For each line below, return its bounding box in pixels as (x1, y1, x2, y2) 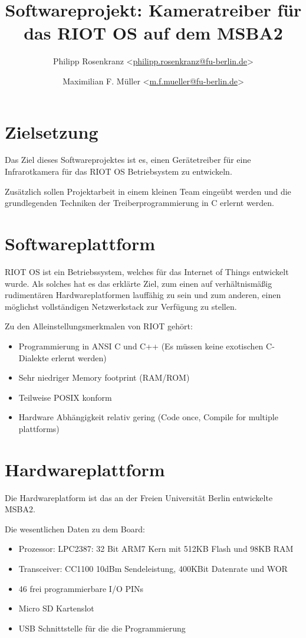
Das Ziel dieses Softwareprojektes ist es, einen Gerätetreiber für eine (5, 153, 251, 166)
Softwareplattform (5, 231, 156, 255)
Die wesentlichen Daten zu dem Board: (5, 522, 145, 535)
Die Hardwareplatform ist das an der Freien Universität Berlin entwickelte (5, 491, 273, 503)
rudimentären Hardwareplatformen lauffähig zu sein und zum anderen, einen (5, 289, 281, 301)
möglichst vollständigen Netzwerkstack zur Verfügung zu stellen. (5, 300, 237, 312)
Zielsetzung (5, 119, 98, 143)
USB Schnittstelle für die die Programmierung (18, 621, 186, 634)
